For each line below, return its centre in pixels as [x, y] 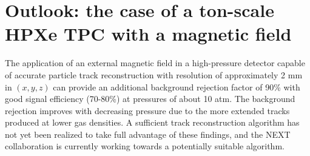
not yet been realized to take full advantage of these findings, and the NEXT [148, 134]
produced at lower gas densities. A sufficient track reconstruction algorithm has [152, 122]
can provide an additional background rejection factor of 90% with [177, 86]
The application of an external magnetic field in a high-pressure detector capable [155, 63]
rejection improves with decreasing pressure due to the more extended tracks [147, 110]
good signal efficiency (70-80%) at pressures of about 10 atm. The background [150, 99]
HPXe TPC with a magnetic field [148, 34]
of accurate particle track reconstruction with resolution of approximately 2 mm [154, 74]
